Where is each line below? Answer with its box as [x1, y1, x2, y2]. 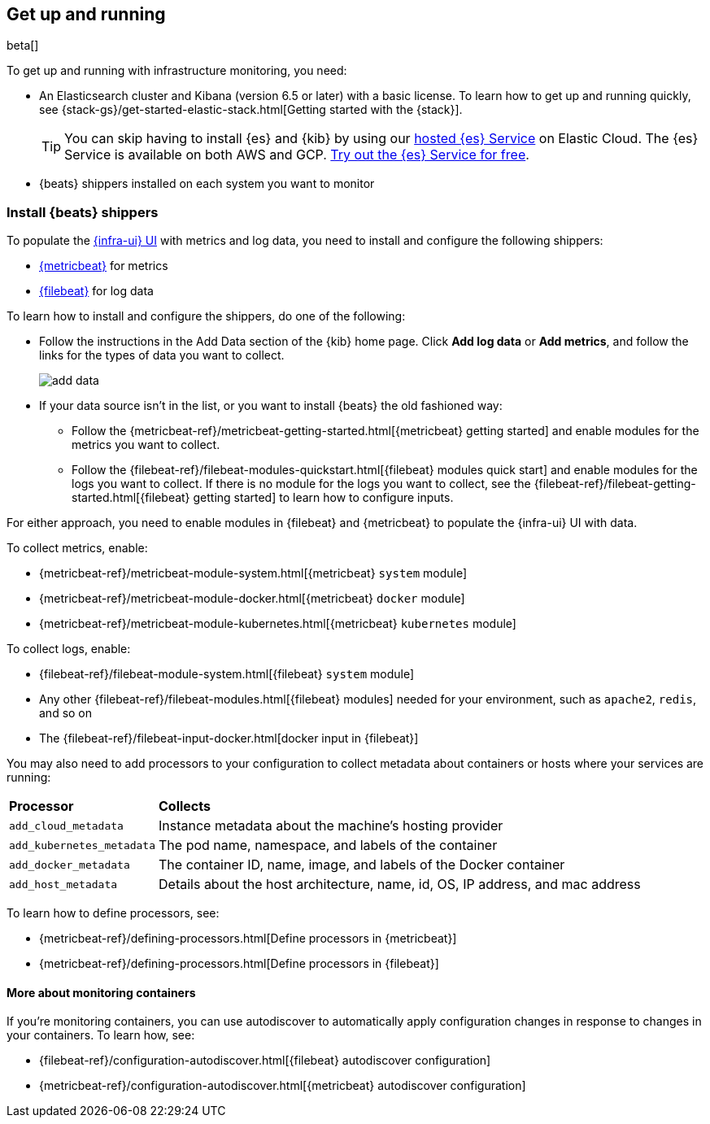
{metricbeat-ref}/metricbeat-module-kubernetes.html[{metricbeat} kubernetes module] [39, 616, 516, 631]
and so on [39, 706, 93, 721]
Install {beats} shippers [7, 203, 159, 220]
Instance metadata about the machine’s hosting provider [159, 817, 503, 834]
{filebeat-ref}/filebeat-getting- [534, 477, 696, 491]
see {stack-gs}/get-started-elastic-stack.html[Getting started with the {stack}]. [39, 102, 463, 117]
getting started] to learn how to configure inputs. [193, 490, 454, 505]
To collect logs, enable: [7, 642, 131, 656]
